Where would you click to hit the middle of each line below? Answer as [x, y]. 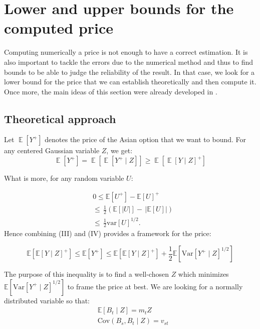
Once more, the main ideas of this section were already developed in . [111, 91]
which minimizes [203, 274]
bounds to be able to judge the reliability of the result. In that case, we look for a [129, 72]
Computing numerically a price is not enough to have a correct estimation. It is [126, 52]
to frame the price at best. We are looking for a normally [155, 286]
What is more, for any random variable [64, 178]
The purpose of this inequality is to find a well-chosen [86, 274]
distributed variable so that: [47, 300]
